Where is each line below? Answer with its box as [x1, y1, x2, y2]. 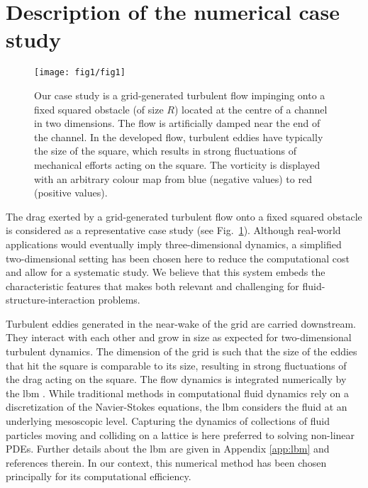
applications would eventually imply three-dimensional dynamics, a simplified [6, 236, 342, 251]
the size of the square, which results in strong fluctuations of [34, 143, 297, 158]
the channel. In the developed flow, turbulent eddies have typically [34, 129, 323, 144]
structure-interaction [6, 292, 95, 307]
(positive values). [34, 185, 108, 200]
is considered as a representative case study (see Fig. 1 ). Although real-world [6, 223, 341, 238]
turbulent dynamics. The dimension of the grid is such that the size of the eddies [6, 344, 357, 359]
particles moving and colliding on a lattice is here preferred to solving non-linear [6, 427, 355, 442]
